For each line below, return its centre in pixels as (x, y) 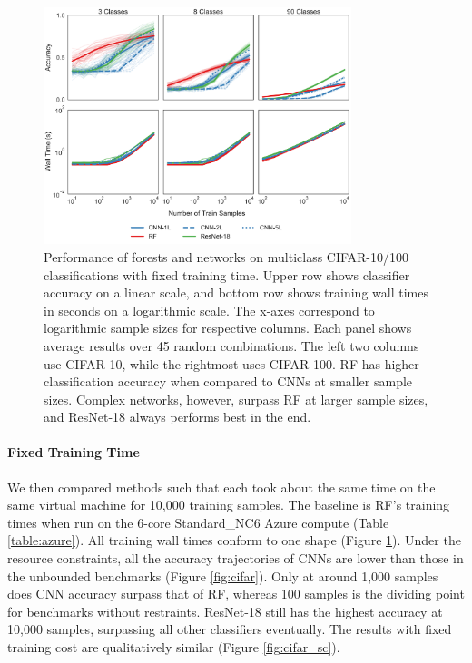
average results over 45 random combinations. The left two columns (231, 345)
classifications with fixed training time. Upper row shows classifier (227, 274)
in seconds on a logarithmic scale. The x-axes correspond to (209, 310)
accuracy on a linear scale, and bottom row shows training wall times (236, 292)
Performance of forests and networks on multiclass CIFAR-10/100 (226, 256)
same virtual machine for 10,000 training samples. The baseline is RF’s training (229, 505)
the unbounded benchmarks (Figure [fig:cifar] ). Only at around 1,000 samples (223, 575)
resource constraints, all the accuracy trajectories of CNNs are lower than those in (236, 558)
